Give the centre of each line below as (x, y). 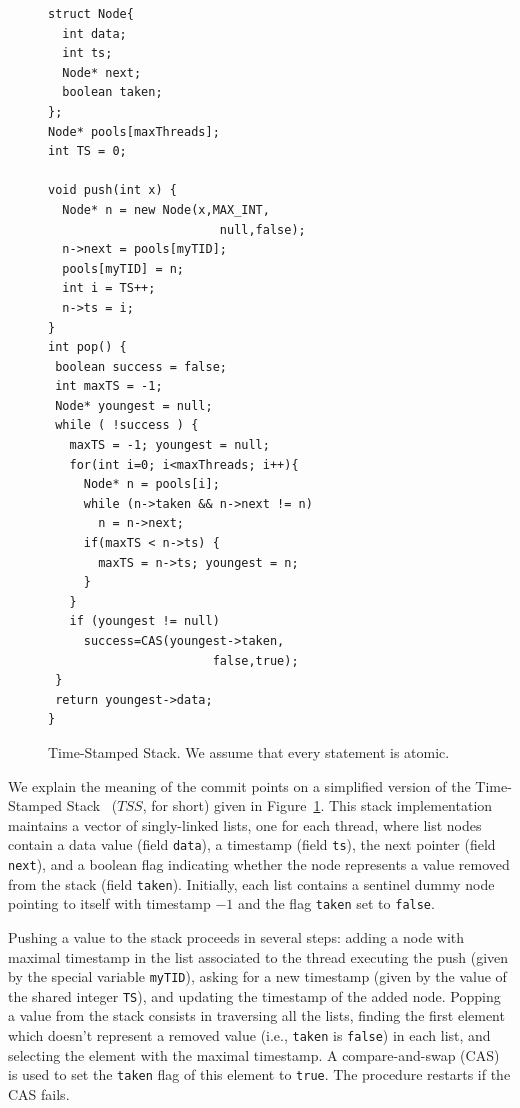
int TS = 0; (87, 151)
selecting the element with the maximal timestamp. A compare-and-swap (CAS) (254, 1054)
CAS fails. (39, 1093)
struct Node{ (91, 14)
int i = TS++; (109, 288)
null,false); (262, 229)
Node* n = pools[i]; (151, 484)
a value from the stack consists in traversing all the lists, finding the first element (256, 1015)
